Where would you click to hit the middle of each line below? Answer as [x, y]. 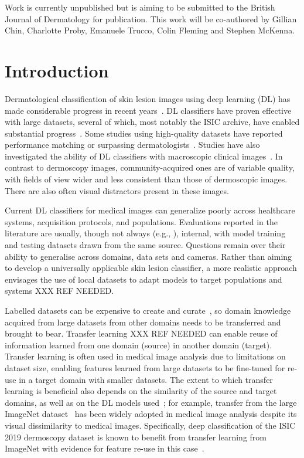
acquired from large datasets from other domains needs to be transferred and [143, 322]
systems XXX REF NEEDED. [59, 291]
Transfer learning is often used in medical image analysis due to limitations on [145, 356]
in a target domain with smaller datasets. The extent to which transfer [146, 379]
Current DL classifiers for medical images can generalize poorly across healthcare [150, 210]
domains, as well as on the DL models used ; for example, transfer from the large [151, 402]
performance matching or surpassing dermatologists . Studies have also [132, 145]
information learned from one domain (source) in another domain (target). [139, 345]
